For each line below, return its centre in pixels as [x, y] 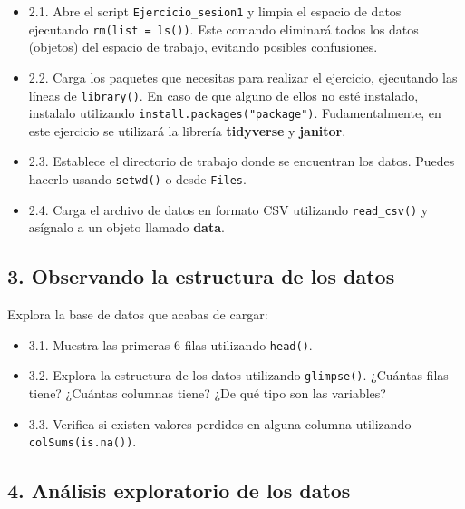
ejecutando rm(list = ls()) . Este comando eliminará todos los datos [223, 29]
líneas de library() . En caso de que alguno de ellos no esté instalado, [223, 95]
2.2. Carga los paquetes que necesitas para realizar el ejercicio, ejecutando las [243, 77]
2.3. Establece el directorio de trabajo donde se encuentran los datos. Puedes [242, 161]
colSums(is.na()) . [82, 441]
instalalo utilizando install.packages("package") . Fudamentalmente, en [235, 113]
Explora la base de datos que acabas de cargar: [138, 314]
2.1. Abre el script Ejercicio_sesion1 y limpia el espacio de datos [215, 11]
